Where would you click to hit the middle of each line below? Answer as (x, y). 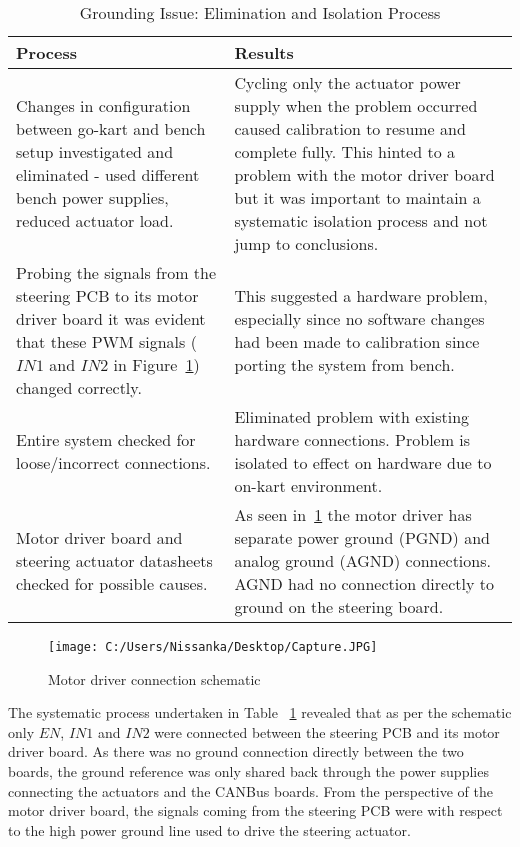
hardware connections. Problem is (352, 439)
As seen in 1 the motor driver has (353, 514)
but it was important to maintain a (357, 197)
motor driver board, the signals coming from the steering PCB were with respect (255, 810)
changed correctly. (79, 387)
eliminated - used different (108, 174)
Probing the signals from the (116, 272)
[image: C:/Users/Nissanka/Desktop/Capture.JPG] (213, 647)
